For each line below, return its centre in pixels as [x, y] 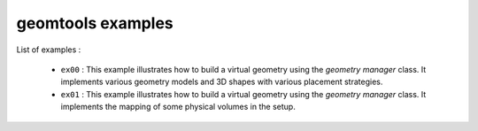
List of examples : [49, 50]
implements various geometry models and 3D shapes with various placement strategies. [222, 82]
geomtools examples [95, 23]
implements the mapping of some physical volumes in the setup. [178, 107]
